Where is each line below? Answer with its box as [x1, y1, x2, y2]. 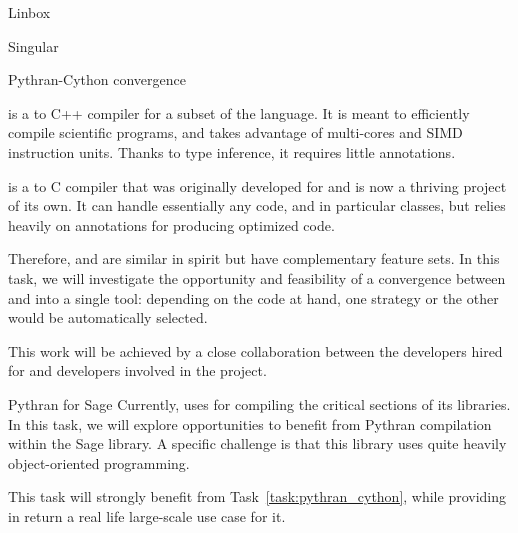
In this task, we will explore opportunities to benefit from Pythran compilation [8, 413, 492, 434]
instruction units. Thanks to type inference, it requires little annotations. [8, 141, 456, 162]
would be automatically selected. [8, 307, 208, 328]
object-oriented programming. [8, 452, 190, 473]
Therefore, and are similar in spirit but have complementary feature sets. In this [8, 248, 500, 269]
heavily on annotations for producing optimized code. [8, 214, 335, 235]
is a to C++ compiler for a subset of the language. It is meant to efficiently [8, 102, 470, 123]
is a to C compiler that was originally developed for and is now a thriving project [8, 175, 507, 196]
